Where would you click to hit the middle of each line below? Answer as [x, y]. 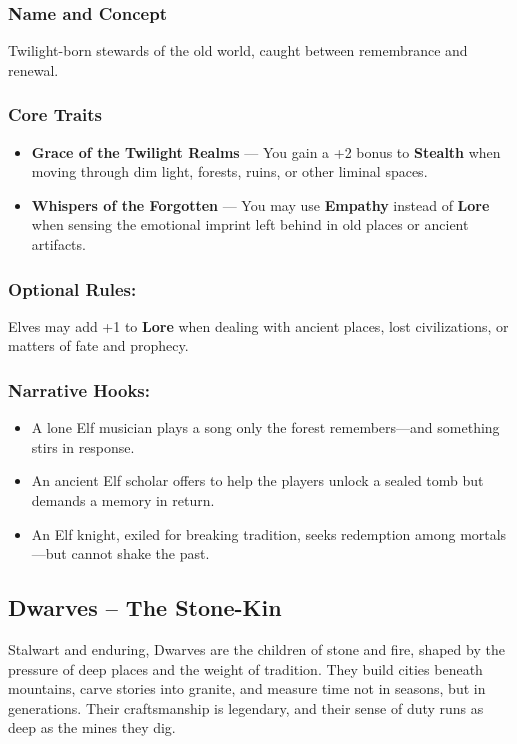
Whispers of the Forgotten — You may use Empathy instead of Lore [260, 204]
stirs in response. [83, 446]
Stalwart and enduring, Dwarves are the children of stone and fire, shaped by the [256, 648]
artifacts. [58, 244]
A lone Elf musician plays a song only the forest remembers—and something [265, 427]
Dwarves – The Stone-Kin [145, 607]
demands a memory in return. [123, 500]
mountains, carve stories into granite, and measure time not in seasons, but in [247, 688]
